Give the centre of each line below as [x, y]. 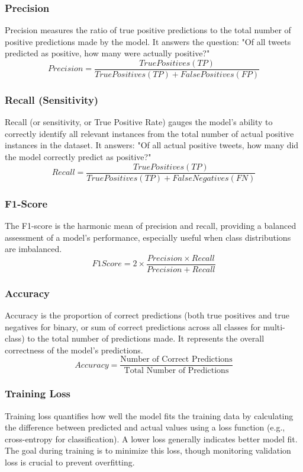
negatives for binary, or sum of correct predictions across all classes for [133, 326]
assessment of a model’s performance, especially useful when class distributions [148, 237]
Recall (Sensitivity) [52, 99]
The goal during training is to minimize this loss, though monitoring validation [148, 450]
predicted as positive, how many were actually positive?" [107, 53]
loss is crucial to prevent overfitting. [70, 462]
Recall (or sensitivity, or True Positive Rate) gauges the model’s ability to [139, 122]
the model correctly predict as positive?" [78, 157]
